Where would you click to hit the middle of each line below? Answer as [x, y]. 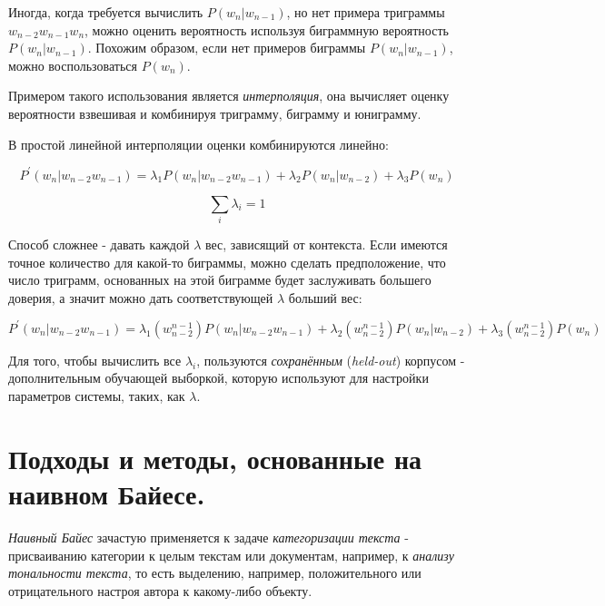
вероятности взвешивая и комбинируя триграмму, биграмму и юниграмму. [215, 113]
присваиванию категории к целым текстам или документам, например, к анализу [231, 555]
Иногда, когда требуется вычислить [106, 12]
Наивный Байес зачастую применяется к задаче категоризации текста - [208, 537]
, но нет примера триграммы [366, 12]
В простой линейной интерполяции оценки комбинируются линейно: [198, 144]
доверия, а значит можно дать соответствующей [141, 297]
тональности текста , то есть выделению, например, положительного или [215, 573]
